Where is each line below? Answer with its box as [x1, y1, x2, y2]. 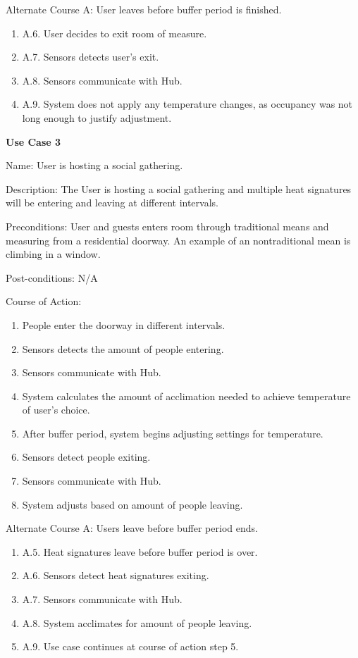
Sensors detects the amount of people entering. [22, 341, 224, 356]
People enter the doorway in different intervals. [22, 317, 226, 332]
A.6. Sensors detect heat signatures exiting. [22, 568, 209, 583]
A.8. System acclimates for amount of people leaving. [22, 615, 252, 630]
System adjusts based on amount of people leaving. [22, 497, 243, 511]
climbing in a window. [6, 247, 101, 261]
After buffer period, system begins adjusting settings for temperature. [22, 426, 323, 440]
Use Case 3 [6, 134, 61, 149]
